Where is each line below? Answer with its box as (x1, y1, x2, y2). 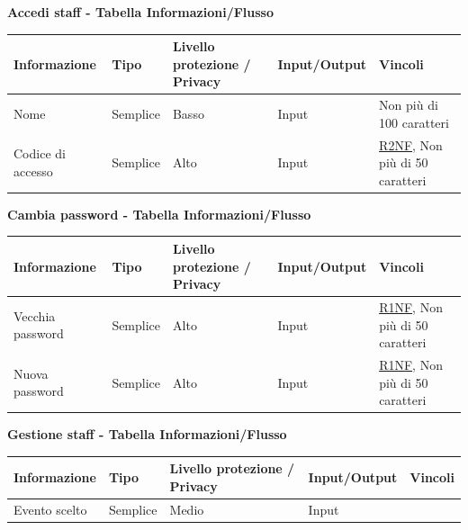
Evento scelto (13, 499, 87, 518)
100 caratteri (379, 112, 449, 131)
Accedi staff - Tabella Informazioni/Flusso (7, 3, 274, 21)
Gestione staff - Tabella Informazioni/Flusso (7, 425, 287, 444)
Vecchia (13, 306, 56, 325)
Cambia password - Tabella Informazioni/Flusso (7, 204, 311, 223)
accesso (13, 161, 53, 180)
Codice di (13, 144, 66, 163)
